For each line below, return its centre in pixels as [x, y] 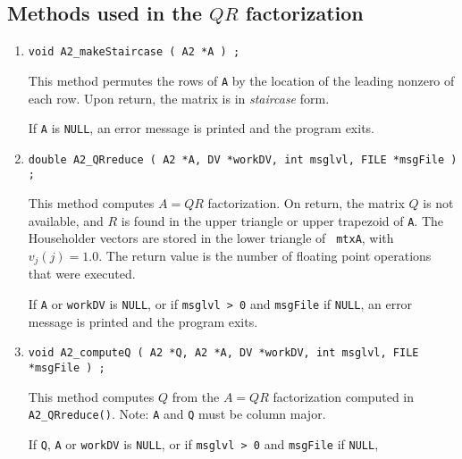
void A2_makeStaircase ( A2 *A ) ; [134, 52]
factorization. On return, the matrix [306, 203]
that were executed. [82, 274]
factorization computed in [344, 396]
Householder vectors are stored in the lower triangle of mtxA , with [211, 238]
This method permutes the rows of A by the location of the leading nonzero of [241, 80]
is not [438, 203]
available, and [66, 220]
